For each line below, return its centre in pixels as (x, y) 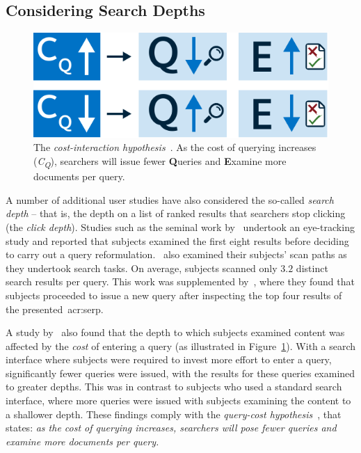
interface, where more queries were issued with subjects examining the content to (178, 400)
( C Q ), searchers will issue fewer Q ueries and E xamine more (160, 162)
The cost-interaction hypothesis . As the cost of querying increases (175, 147)
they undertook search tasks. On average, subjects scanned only (142, 268)
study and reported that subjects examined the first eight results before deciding (177, 240)
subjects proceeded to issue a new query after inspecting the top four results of (174, 295)
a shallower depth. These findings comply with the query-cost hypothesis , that (174, 414)
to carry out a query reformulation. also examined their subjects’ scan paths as (176, 254)
